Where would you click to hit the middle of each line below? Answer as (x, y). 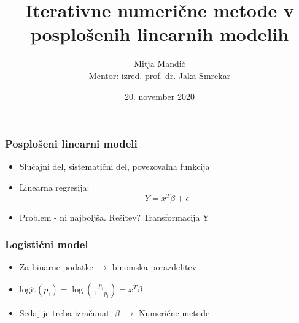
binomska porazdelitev (154, 267)
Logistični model (47, 244)
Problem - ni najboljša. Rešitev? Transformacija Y (114, 217)
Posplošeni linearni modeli (71, 144)
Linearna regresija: (54, 187)
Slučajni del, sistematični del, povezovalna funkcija (115, 166)
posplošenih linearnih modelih (160, 34)
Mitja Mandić (160, 63)
